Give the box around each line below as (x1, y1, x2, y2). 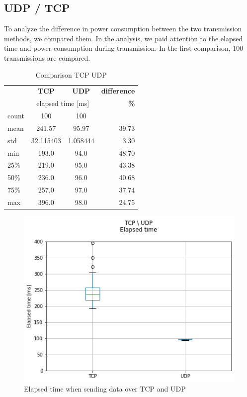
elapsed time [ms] (36, 98, 89, 108)
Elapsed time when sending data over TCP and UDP (24, 384, 186, 394)
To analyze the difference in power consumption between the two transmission (4, 23, 242, 34)
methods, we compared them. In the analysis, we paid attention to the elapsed (4, 33, 243, 43)
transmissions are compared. (4, 52, 90, 63)
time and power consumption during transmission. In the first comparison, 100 (4, 43, 244, 53)
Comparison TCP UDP (35, 69, 107, 80)
